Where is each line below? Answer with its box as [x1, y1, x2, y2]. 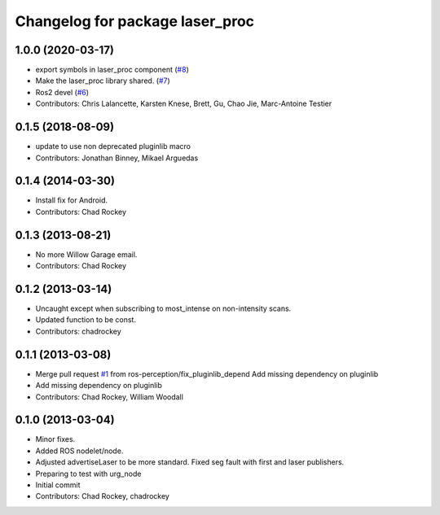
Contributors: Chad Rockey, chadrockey [35, 491, 170, 501]
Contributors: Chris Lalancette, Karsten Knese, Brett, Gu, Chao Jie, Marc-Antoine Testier [35, 98, 332, 109]
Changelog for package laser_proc [15, 12, 255, 30]
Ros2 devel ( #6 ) [35, 87, 90, 97]
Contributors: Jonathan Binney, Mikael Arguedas [35, 153, 199, 163]
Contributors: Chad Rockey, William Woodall [35, 391, 183, 402]
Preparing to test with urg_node [35, 469, 142, 478]
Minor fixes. [35, 434, 76, 444]
